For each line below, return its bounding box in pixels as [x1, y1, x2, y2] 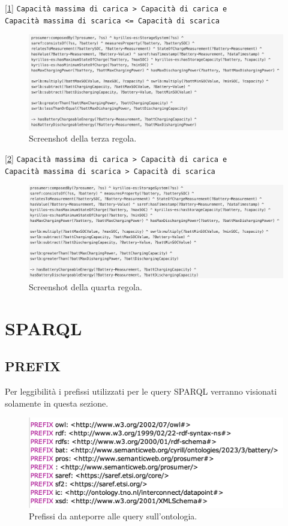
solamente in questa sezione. [5, 396, 109, 409]
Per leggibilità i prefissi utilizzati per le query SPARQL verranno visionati [5, 385, 277, 398]
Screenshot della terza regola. [29, 132, 137, 145]
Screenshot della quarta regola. [29, 281, 142, 293]
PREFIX [5, 357, 61, 375]
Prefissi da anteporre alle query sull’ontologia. [29, 510, 197, 522]
